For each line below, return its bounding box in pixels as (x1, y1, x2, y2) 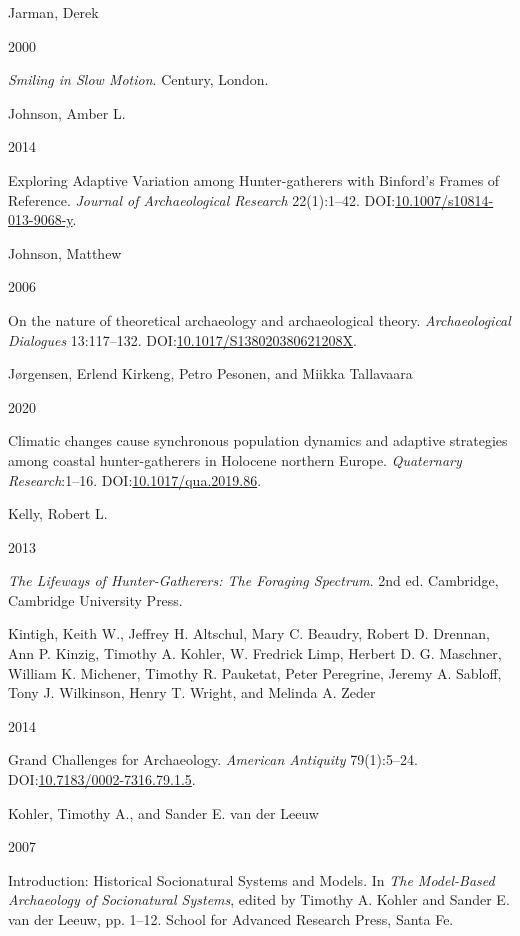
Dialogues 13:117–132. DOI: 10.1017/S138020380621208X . (8, 329, 357, 350)
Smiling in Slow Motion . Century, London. (8, 69, 269, 90)
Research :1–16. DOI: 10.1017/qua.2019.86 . (8, 469, 262, 490)
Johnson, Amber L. (8, 102, 126, 123)
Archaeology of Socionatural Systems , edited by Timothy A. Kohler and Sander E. (8, 889, 510, 910)
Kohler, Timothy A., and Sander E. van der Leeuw (8, 802, 319, 823)
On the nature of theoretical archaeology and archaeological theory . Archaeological (8, 309, 511, 330)
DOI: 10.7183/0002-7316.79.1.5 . (8, 769, 196, 790)
